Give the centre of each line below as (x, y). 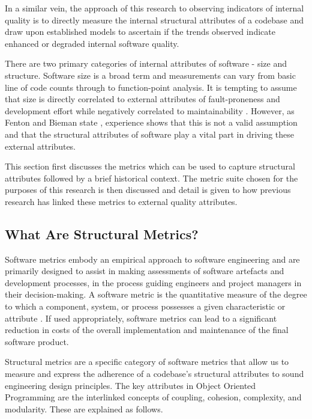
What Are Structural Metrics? (102, 234)
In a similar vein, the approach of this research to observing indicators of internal (154, 8)
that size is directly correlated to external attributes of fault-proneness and (142, 99)
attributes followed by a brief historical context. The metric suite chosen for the (151, 178)
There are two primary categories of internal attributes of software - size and (146, 63)
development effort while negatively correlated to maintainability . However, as (150, 110)
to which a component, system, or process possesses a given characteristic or (145, 306)
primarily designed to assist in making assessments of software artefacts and (145, 271)
